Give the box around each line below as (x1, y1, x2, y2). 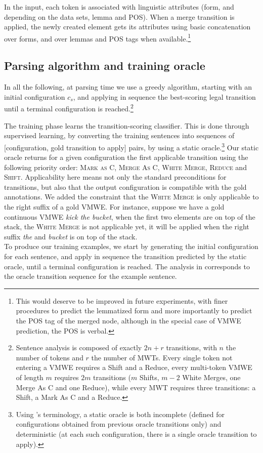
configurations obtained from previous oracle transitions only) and (16, 419, 222, 429)
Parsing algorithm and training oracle (4, 58, 205, 73)
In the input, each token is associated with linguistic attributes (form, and (4, 2, 234, 12)
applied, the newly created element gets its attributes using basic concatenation (4, 21, 251, 32)
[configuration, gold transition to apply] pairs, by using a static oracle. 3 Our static (4, 140, 259, 152)
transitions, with (166, 342, 217, 353)
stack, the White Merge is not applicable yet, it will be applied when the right (4, 221, 249, 232)
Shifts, (139, 372, 159, 382)
